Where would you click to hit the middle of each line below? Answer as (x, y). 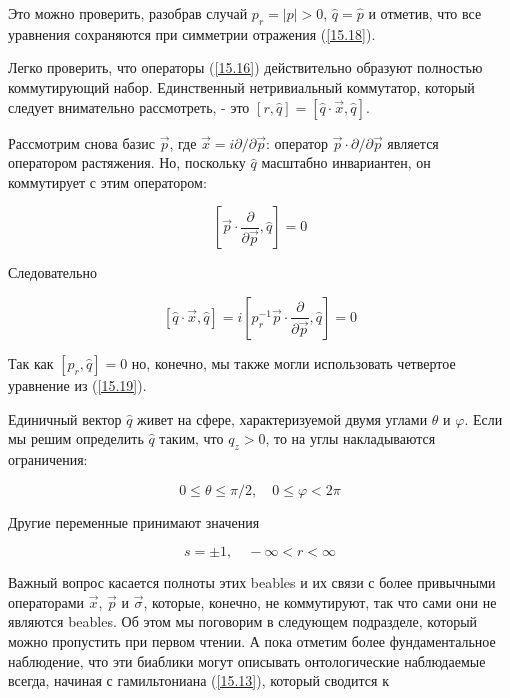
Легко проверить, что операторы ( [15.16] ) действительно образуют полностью (245, 67)
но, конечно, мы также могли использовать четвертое (293, 362)
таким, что (191, 438)
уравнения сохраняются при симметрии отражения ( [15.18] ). (192, 33)
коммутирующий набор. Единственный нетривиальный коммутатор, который (241, 86)
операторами (46, 601)
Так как (31, 362)
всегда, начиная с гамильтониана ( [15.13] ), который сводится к (198, 680)
